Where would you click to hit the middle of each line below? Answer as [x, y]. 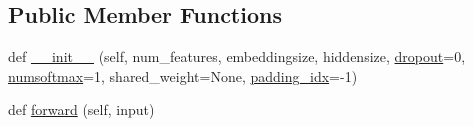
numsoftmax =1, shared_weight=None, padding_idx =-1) [183, 75]
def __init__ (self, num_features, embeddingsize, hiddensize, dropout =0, [237, 56]
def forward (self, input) [81, 109]
